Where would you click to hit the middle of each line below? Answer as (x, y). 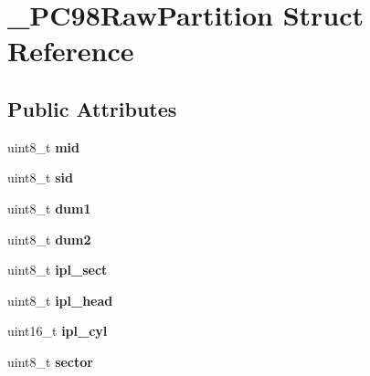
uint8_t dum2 (49, 239)
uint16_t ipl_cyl (58, 331)
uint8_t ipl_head (60, 300)
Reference (71, 51)
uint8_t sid (40, 178)
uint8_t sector (50, 361)
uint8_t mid (43, 146)
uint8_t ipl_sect (58, 270)
